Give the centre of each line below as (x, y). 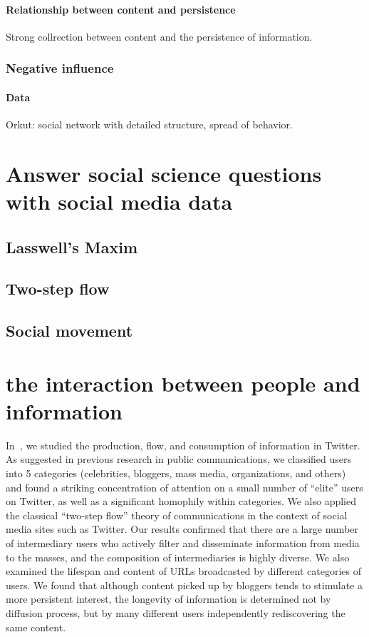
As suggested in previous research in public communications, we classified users (179, 459)
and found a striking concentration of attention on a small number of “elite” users (184, 487)
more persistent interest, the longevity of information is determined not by (168, 599)
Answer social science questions (164, 173)
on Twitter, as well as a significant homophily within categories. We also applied (181, 501)
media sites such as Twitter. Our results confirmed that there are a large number (182, 529)
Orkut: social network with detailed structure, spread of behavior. (150, 124)
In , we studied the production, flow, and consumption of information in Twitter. (183, 445)
